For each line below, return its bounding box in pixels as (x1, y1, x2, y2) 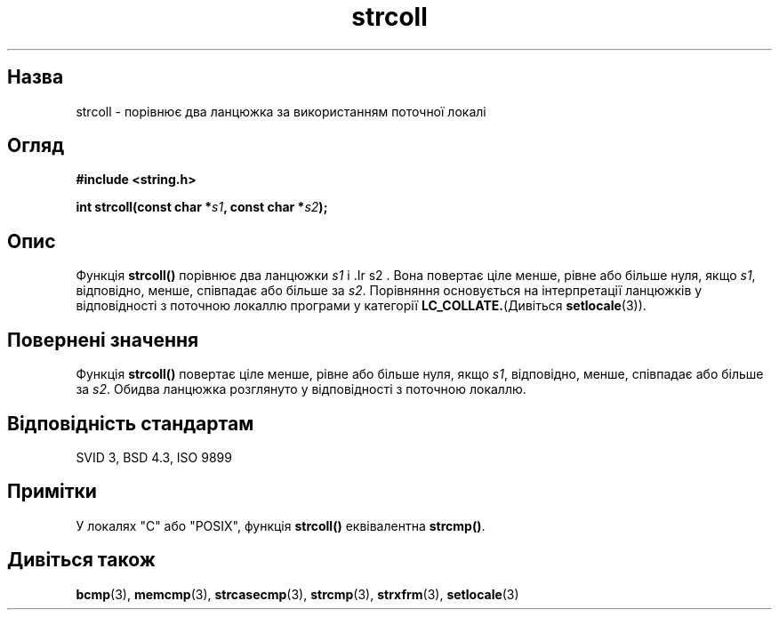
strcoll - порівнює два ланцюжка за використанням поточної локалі (76, 103, 486, 119)
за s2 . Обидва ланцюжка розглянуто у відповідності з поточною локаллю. (76, 381, 526, 397)
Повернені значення (7, 328, 199, 351)
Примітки (7, 480, 97, 503)
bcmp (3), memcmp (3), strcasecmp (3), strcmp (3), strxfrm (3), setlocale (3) (76, 586, 519, 602)
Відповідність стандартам (7, 412, 254, 435)
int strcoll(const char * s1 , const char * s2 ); (76, 199, 328, 215)
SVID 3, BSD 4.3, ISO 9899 (76, 449, 232, 465)
